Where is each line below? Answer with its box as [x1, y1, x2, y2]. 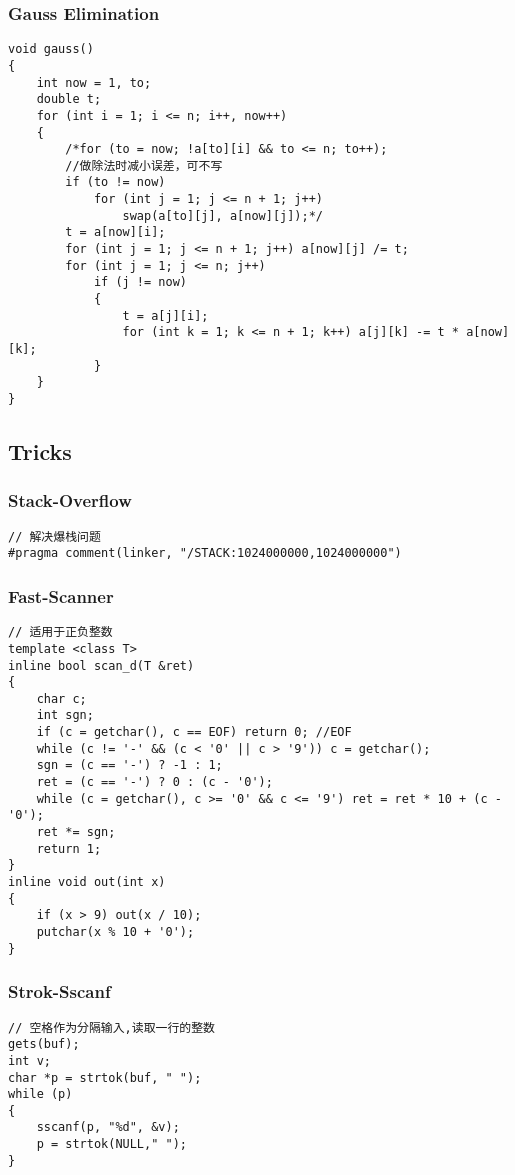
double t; [36, 92, 102, 107]
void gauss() [8, 42, 94, 57]
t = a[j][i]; [122, 308, 209, 323]
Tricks [8, 436, 72, 467]
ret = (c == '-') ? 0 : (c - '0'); [36, 775, 273, 790]
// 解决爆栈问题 [8, 529, 101, 544]
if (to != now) [65, 175, 166, 190]
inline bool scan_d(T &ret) [8, 658, 195, 673]
